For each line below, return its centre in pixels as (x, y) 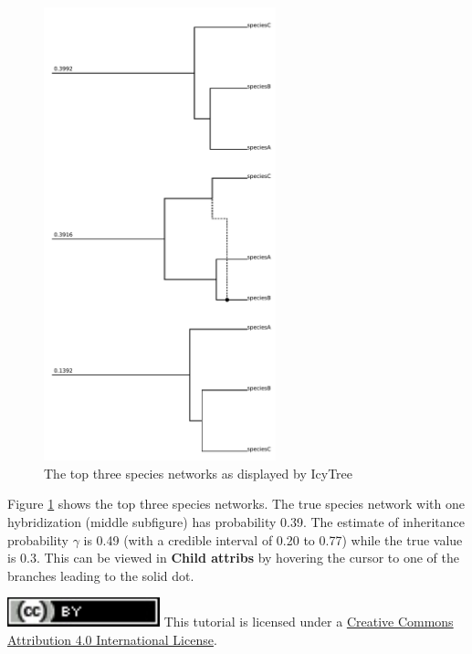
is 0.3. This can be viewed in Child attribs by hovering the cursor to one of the (233, 558)
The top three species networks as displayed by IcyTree (199, 473)
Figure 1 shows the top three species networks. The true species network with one (236, 504)
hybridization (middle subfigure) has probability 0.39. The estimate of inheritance (236, 521)
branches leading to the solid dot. (101, 575)
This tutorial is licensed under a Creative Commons (309, 622)
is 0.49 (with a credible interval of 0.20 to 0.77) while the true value (273, 539)
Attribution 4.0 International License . (112, 639)
